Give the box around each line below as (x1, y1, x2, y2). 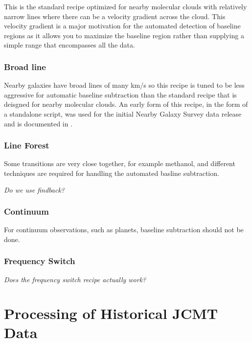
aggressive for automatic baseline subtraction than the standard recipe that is (4, 89, 237, 99)
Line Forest (4, 139, 49, 151)
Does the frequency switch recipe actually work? (4, 274, 146, 284)
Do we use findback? (4, 184, 65, 195)
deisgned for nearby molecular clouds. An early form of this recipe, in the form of (4, 99, 248, 109)
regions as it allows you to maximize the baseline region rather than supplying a (4, 30, 244, 40)
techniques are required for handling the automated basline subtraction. (4, 168, 219, 178)
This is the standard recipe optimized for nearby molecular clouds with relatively (4, 1, 247, 11)
